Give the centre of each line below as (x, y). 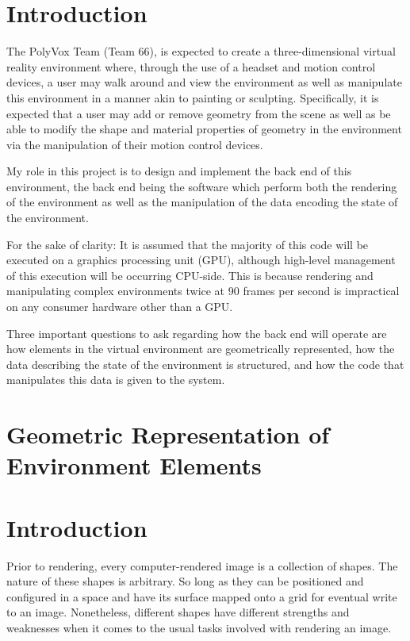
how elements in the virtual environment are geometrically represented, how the (201, 349)
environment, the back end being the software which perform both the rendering (202, 186)
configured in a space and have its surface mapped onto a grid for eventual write (202, 596)
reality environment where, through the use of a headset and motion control (191, 66)
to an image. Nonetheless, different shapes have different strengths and (178, 612)
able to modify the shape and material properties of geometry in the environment (204, 129)
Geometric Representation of (168, 434)
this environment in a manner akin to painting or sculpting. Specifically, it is (193, 97)
